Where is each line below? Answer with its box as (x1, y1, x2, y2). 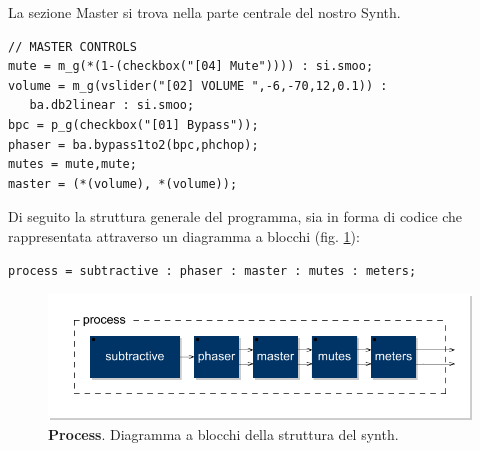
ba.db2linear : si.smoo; (29, 98, 195, 113)
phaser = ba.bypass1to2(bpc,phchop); (8, 137, 259, 152)
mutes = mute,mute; (8, 157, 137, 172)
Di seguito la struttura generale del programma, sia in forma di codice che (8, 206, 463, 227)
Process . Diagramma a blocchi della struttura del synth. (48, 423, 399, 444)
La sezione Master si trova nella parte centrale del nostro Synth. (8, 2, 401, 22)
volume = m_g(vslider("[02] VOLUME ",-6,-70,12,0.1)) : (8, 78, 388, 93)
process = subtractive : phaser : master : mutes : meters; (8, 263, 417, 278)
